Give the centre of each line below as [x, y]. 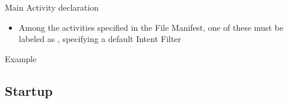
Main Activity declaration [52, 7]
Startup [29, 90]
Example [21, 58]
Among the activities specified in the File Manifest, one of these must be [151, 27]
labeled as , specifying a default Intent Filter [100, 39]
